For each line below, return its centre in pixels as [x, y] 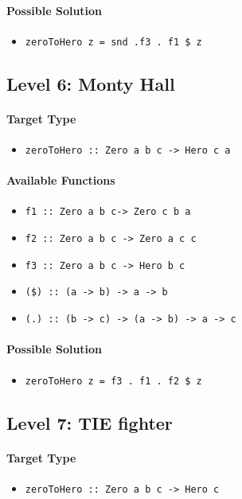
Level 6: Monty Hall [91, 83]
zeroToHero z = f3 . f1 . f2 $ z [113, 381]
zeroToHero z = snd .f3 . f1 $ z [113, 42]
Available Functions [61, 180]
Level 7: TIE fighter [90, 422]
